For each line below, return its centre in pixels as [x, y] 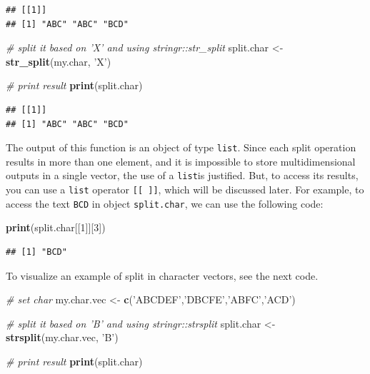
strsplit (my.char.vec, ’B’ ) [62, 337]
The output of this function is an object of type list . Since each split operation [181, 147]
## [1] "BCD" [36, 252]
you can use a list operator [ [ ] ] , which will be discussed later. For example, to [185, 189]
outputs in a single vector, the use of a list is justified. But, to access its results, [182, 175]
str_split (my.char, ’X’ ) [59, 61]
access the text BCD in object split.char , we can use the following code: [165, 203]
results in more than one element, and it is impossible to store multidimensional [181, 161]
